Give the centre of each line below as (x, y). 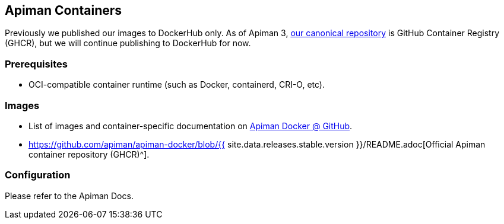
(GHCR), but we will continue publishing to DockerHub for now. (128, 43)
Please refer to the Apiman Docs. (69, 196)
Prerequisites (36, 64)
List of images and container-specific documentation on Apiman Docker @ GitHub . (191, 126)
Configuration (38, 175)
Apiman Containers (64, 10)
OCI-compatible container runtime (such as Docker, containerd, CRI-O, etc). (177, 85)
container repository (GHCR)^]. (89, 154)
